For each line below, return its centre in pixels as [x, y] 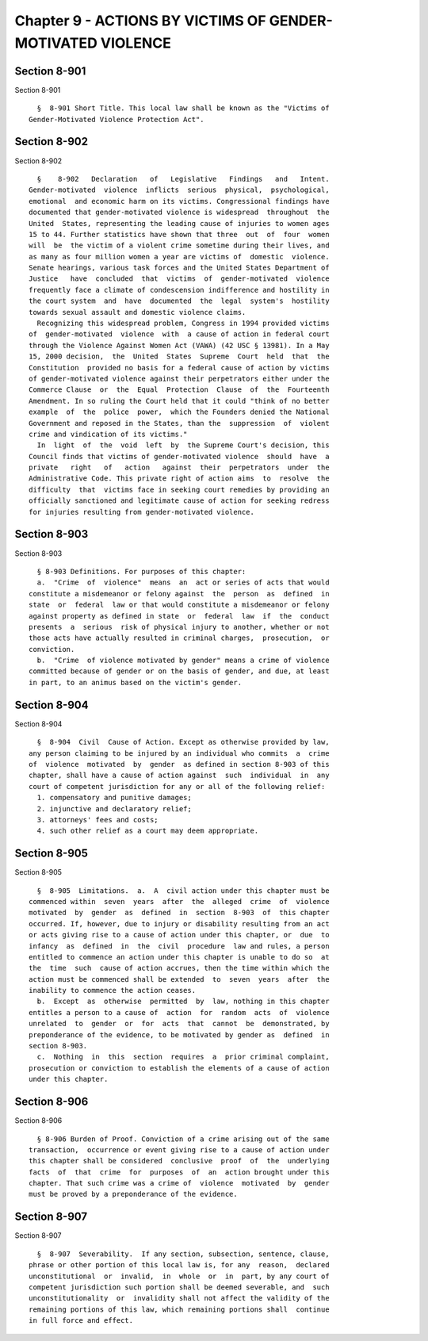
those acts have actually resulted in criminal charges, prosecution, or [179, 638]
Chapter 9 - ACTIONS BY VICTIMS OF [140, 21]
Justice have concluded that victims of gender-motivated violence [179, 279]
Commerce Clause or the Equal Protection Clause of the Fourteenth [179, 390]
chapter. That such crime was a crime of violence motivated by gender [179, 1183]
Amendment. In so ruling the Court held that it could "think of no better [179, 401]
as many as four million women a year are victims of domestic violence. [179, 257]
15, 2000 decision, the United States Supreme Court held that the [179, 356]
